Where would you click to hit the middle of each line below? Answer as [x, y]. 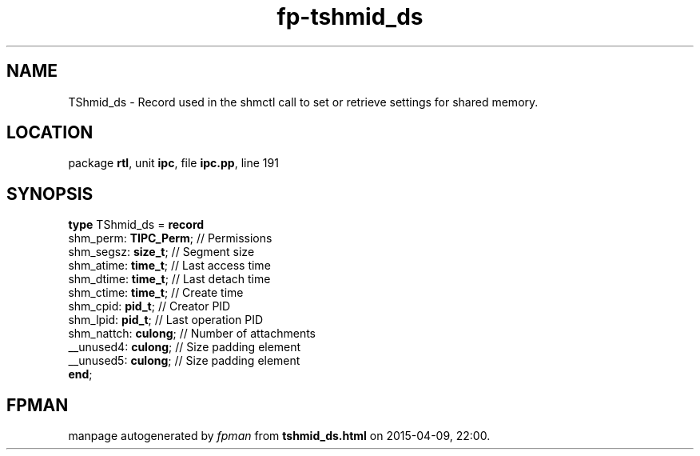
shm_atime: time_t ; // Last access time [169, 266]
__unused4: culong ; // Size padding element [185, 347]
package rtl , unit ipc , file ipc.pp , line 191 [173, 163]
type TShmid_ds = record [136, 225]
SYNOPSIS [50, 194]
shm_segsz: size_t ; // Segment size [161, 252]
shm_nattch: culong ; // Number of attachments [192, 334]
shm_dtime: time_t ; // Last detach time [169, 279]
